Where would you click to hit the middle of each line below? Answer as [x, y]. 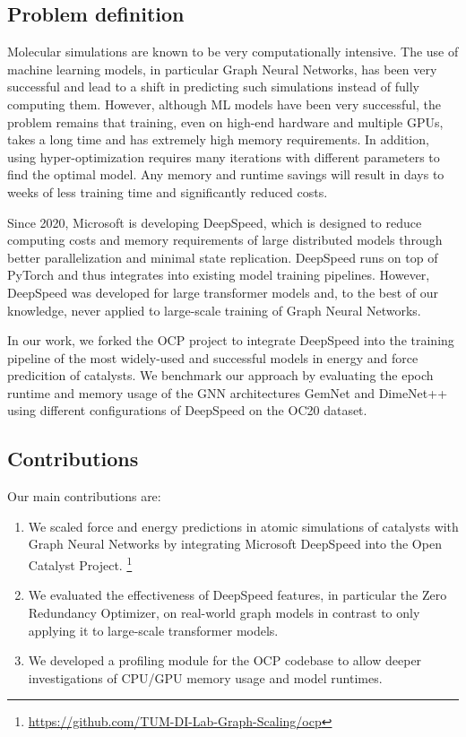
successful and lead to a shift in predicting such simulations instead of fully [213, 87]
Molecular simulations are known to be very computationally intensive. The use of [233, 52]
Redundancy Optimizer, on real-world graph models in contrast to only [224, 612]
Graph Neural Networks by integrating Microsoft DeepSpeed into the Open [235, 544]
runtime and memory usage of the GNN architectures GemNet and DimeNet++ [228, 392]
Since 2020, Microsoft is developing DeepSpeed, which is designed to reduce [215, 222]
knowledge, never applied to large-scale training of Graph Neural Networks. [214, 310]
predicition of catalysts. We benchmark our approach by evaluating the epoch [220, 375]
